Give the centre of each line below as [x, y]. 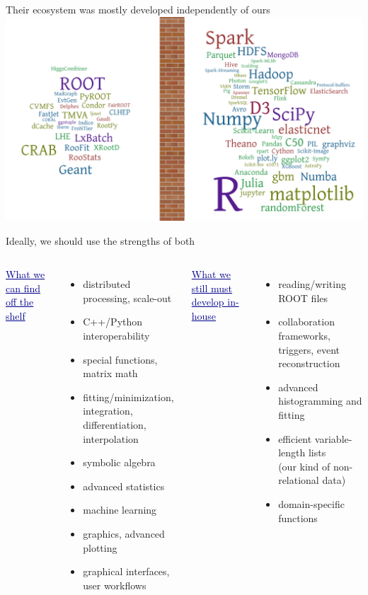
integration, [108, 411]
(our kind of [304, 466]
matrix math [110, 373]
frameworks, [304, 335]
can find [23, 288]
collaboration [306, 322]
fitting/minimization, [128, 397]
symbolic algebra [119, 462]
